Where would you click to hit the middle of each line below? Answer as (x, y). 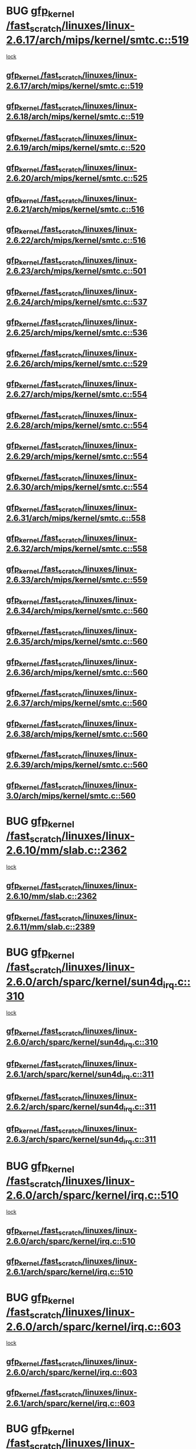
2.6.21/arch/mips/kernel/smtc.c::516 (75, 209)
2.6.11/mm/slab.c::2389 (51, 927)
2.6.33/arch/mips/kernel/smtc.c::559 (77, 579)
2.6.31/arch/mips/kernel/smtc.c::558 (76, 518)
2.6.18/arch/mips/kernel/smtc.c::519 (75, 117)
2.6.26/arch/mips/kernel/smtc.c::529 (77, 364)
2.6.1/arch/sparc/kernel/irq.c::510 (70, 1272)
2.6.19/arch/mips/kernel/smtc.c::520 (76, 147)
